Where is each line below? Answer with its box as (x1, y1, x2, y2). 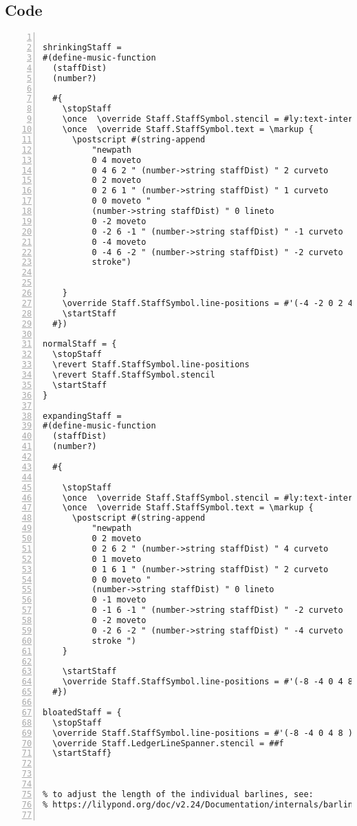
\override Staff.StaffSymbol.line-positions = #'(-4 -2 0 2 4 (62, 298, 354, 308)
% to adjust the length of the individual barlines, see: (43, 789, 314, 799)
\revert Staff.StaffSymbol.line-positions (52, 360, 250, 370)
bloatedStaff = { (43, 707, 122, 717)
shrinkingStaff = (43, 43, 122, 53)
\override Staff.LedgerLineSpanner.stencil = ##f (52, 738, 284, 748)
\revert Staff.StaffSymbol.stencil (52, 370, 215, 380)
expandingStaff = (43, 411, 122, 421)
